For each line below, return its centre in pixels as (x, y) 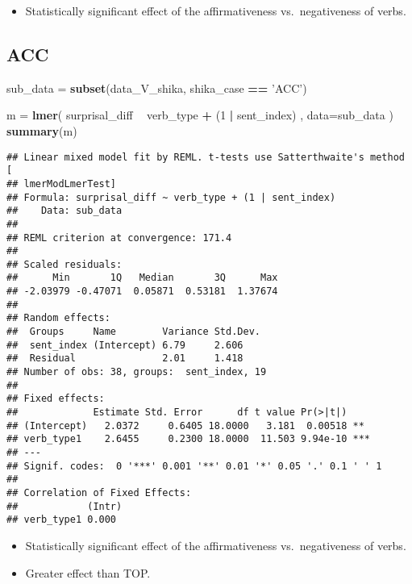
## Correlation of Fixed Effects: (99, 492)
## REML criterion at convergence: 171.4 (119, 238)
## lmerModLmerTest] (62, 184)
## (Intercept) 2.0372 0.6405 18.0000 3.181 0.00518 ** (185, 425)
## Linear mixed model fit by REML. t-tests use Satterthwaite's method (206, 157)
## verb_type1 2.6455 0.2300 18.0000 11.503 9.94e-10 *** (189, 439)
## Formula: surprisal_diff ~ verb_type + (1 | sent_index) (171, 197)
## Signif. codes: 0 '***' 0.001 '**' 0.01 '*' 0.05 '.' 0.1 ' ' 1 (194, 466)
